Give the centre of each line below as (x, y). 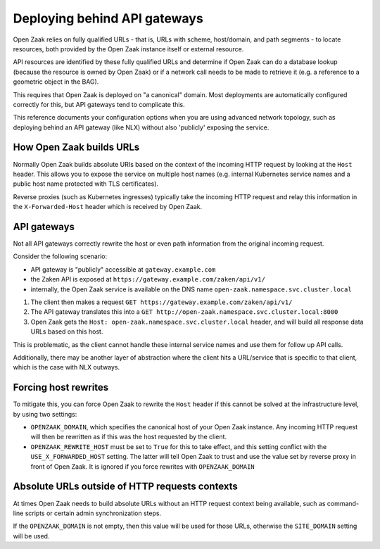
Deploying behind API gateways (108, 18)
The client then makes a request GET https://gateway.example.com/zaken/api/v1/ (161, 302)
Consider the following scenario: (60, 256)
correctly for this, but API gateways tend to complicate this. (99, 104)
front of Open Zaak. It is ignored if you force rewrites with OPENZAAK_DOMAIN (142, 466)
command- (343, 503)
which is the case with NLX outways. (66, 367)
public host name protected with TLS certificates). (85, 184)
